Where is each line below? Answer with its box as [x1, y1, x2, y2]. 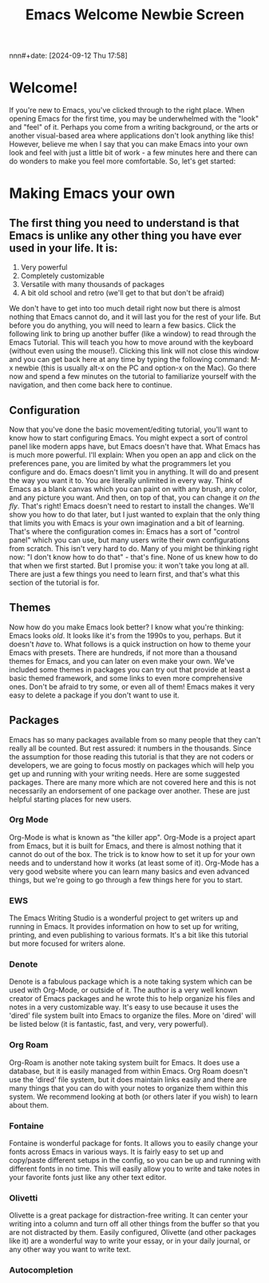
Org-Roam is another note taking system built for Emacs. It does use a [9, 1057, 240, 1067]
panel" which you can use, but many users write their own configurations [9, 535, 250, 545]
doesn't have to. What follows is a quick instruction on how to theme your [9, 639, 251, 649]
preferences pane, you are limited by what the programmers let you [9, 458, 231, 468]
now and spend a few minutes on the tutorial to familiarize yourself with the [9, 372, 257, 381]
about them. [9, 1100, 49, 1110]
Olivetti [9, 1192, 38, 1203]
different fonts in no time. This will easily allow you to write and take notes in [9, 1164, 260, 1174]
